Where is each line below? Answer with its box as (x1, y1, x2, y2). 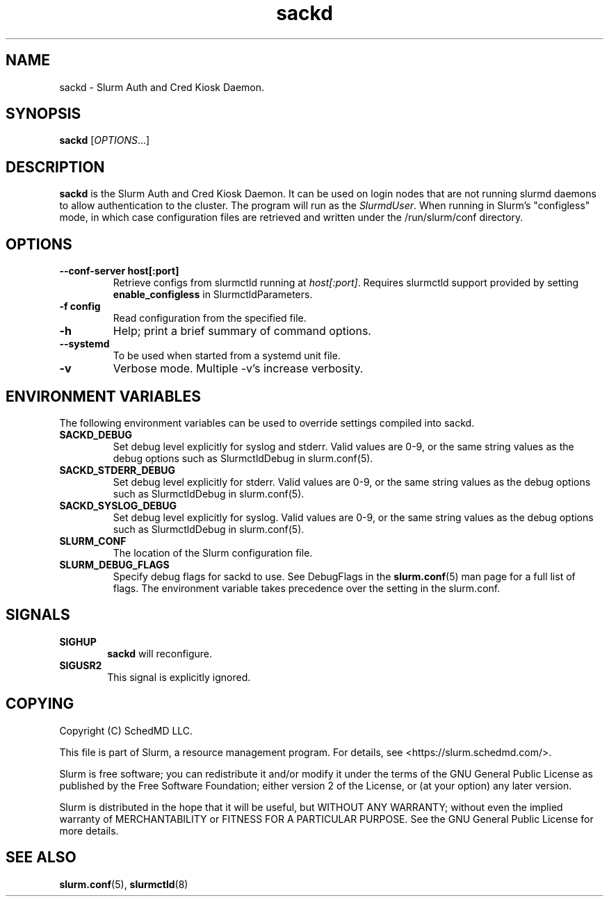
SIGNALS (6, 606, 70, 624)
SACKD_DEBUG (59, 428, 132, 441)
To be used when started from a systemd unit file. (113, 350, 341, 362)
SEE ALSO (6, 848, 76, 867)
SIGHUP (59, 635, 97, 648)
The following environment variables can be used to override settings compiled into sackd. (59, 416, 475, 429)
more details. (59, 824, 119, 837)
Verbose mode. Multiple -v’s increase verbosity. (113, 361, 364, 376)
